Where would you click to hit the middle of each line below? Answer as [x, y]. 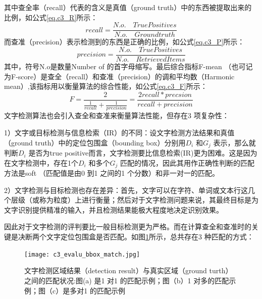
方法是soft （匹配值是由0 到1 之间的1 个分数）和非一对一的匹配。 [112, 173]
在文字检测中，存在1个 [41, 162]
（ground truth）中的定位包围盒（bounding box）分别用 [95, 142]
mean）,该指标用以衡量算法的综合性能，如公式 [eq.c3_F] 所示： [106, 86]
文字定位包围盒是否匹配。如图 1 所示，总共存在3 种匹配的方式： [150, 237]
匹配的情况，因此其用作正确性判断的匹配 [187, 162]
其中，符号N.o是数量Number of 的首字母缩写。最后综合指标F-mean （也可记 [128, 66]
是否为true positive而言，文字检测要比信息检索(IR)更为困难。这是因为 [143, 153]
